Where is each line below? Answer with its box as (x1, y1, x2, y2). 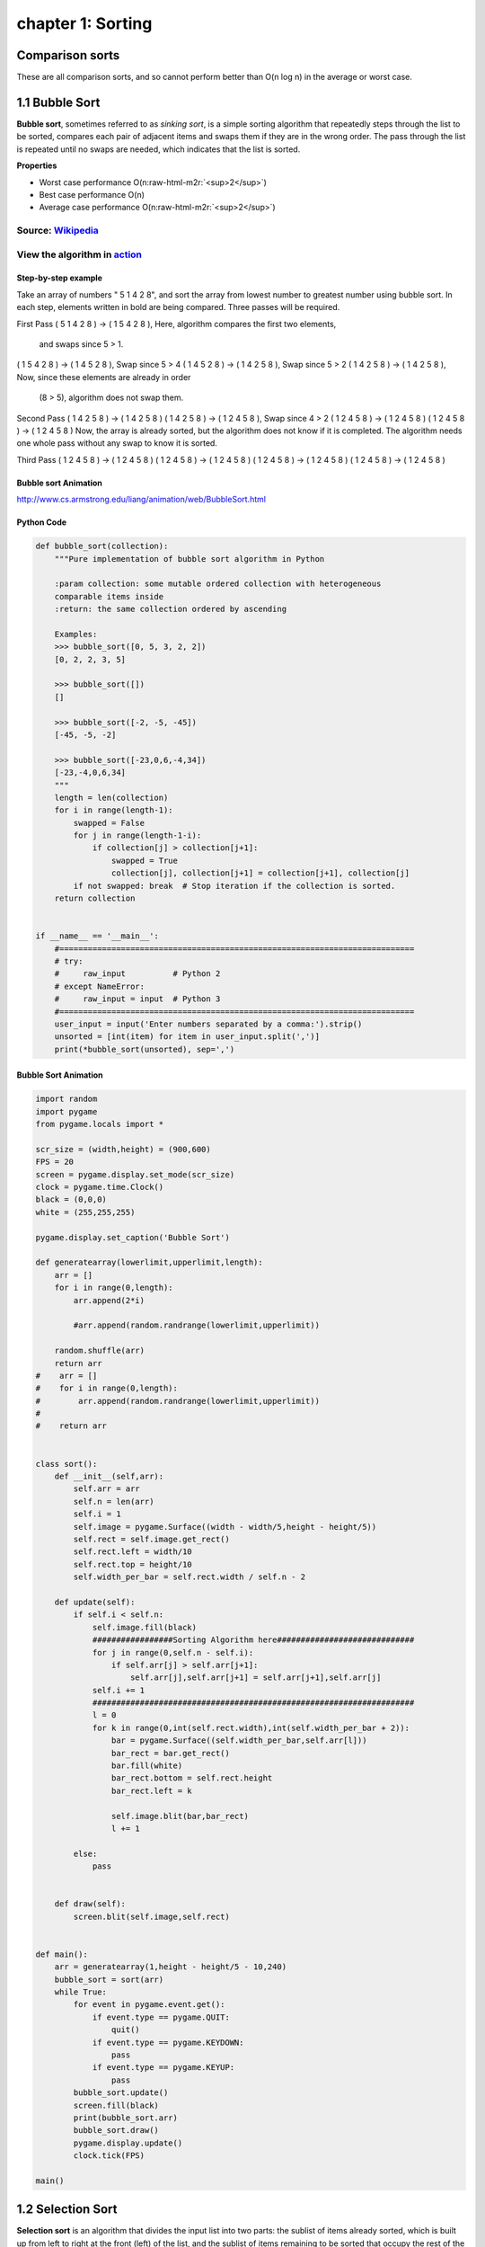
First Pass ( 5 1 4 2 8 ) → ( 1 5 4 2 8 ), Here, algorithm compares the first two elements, (16, 318, 337, 329)
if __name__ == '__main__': (35, 931, 159, 941)
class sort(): (35, 1459, 98, 1469)
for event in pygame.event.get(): (73, 2000, 225, 2010)
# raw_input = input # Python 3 (54, 994, 221, 1004)
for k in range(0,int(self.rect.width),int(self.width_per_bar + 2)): (92, 1722, 410, 1733)
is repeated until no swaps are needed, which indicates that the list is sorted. (16, 144, 301, 155)
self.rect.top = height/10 (73, 1559, 192, 1569)
